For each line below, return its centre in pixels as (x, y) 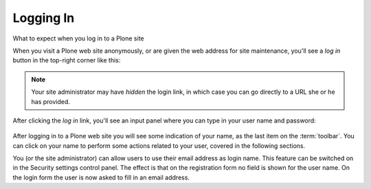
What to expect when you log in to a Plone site (78, 38)
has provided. (50, 101)
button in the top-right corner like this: (67, 60)
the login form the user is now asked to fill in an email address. (101, 177)
